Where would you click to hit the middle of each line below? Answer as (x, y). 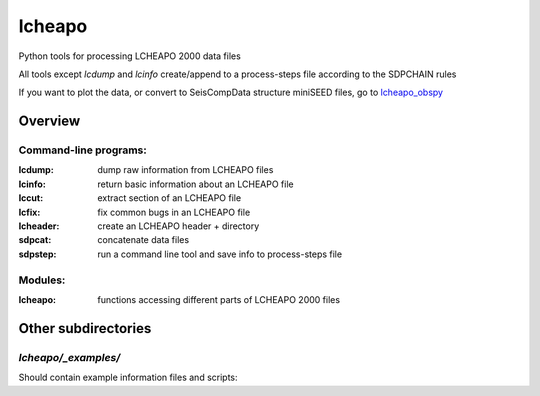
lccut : (31, 198)
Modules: (42, 280)
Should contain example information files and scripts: (128, 377)
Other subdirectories (85, 328)
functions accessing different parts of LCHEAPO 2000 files (218, 299)
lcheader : (39, 226)
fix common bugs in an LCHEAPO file (174, 212)
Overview (49, 121)
